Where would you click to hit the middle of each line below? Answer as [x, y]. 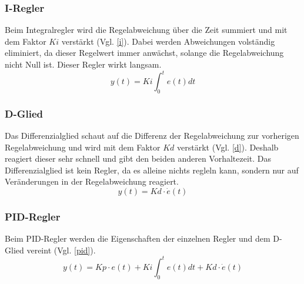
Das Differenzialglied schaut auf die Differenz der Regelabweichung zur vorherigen [152, 136]
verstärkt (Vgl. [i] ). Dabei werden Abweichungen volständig [168, 41]
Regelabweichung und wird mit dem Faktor [83, 147]
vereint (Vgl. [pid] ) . [61, 250]
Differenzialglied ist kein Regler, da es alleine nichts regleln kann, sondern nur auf [152, 170]
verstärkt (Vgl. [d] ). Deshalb [228, 147]
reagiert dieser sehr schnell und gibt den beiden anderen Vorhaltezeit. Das [138, 158]
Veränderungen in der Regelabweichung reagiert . [92, 181]
